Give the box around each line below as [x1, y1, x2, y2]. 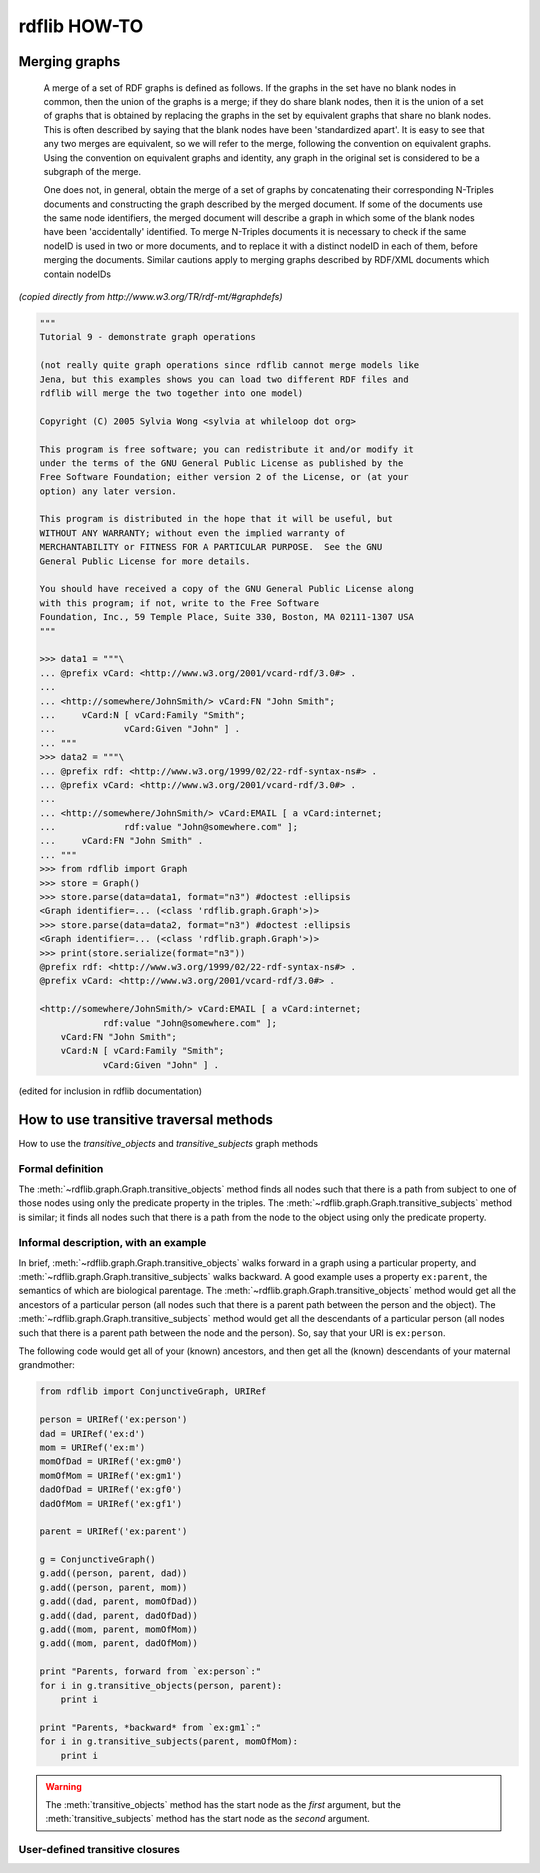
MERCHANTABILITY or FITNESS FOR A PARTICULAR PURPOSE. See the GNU [39, 541, 383, 553]
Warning [45, 1780, 82, 1792]
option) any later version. [39, 485, 177, 497]
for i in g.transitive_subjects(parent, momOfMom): [39, 1736, 299, 1747]
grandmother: [18, 1359, 75, 1371]
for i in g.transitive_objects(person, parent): [39, 1680, 283, 1691]
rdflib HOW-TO [18, 15, 144, 37]
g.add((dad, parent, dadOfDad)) [39, 1610, 199, 1621]
